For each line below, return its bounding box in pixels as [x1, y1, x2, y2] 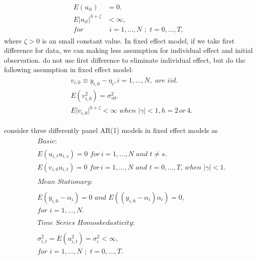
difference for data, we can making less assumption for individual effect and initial [4, 45, 253, 55]
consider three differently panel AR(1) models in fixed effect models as [4, 125, 218, 135]
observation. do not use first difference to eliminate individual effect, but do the [4, 54, 246, 65]
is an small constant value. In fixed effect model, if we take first [42, 35, 235, 45]
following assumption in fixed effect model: [4, 64, 134, 75]
